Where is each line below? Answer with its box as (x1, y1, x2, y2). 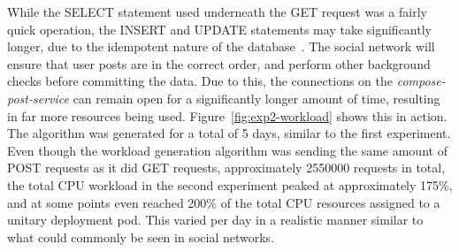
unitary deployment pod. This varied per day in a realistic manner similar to (7, 210, 424, 229)
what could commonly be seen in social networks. (7, 227, 275, 246)
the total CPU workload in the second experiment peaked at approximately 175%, (7, 175, 453, 194)
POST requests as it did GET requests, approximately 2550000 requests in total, (7, 158, 446, 177)
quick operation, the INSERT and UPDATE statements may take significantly (7, 19, 432, 38)
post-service (7, 88, 69, 107)
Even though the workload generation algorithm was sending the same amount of (7, 141, 448, 159)
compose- (396, 72, 446, 90)
